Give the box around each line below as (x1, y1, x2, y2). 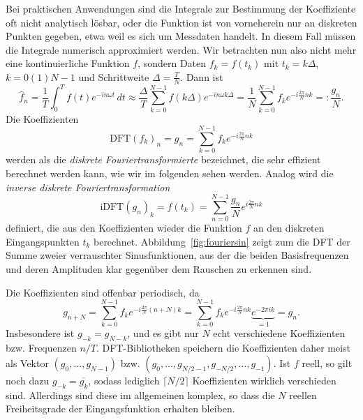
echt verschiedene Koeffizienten (213, 326, 346, 340)
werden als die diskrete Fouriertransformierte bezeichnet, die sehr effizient (6, 152, 321, 167)
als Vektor (6, 355, 49, 370)
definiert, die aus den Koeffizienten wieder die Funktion (6, 220, 242, 235)
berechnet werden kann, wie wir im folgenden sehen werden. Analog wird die (6, 165, 334, 180)
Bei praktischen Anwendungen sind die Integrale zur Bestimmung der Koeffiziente (6, 1, 356, 15)
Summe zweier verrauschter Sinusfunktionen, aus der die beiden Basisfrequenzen (6, 248, 349, 262)
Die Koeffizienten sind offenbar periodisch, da (6, 285, 200, 299)
